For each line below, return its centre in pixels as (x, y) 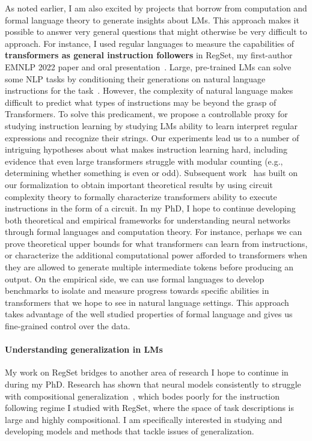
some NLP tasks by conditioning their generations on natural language (135, 78)
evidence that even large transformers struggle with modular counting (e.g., (144, 161)
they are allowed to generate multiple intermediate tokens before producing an (149, 267)
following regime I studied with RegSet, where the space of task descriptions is (150, 408)
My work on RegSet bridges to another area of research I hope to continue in (147, 372)
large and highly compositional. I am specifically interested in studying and (144, 419)
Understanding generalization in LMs (84, 349)
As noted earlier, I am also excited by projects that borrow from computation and (156, 8)
